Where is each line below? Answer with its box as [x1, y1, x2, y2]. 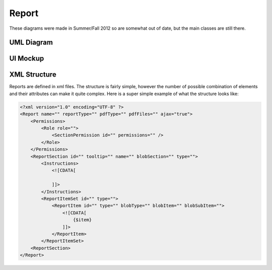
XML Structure [9, 71, 56, 79]
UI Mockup [9, 54, 44, 63]
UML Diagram [9, 38, 53, 47]
